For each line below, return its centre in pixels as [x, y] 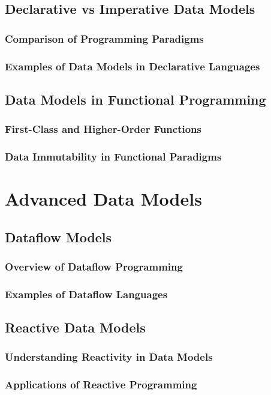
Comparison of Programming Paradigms [104, 38]
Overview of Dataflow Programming [94, 267]
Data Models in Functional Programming [135, 99]
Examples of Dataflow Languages [86, 294]
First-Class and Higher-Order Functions [103, 129]
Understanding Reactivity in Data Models [109, 357]
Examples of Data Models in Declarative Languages [133, 66]
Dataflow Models [58, 237]
